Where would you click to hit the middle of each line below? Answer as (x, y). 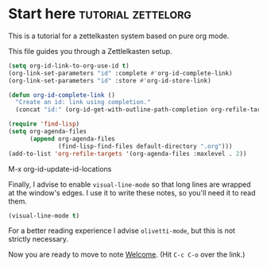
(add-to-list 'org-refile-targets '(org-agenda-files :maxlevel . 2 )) (128, 153)
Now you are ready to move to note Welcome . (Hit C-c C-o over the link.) (127, 254)
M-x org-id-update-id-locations (60, 168)
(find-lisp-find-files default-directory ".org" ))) (145, 146)
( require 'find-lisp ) (44, 124)
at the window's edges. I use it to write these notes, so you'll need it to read (132, 192)
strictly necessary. (39, 239)
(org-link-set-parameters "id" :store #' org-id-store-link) (110, 80)
